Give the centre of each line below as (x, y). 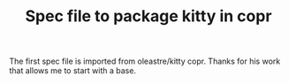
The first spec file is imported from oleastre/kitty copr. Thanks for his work (145, 61)
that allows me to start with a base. (73, 71)
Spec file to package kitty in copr (148, 16)
